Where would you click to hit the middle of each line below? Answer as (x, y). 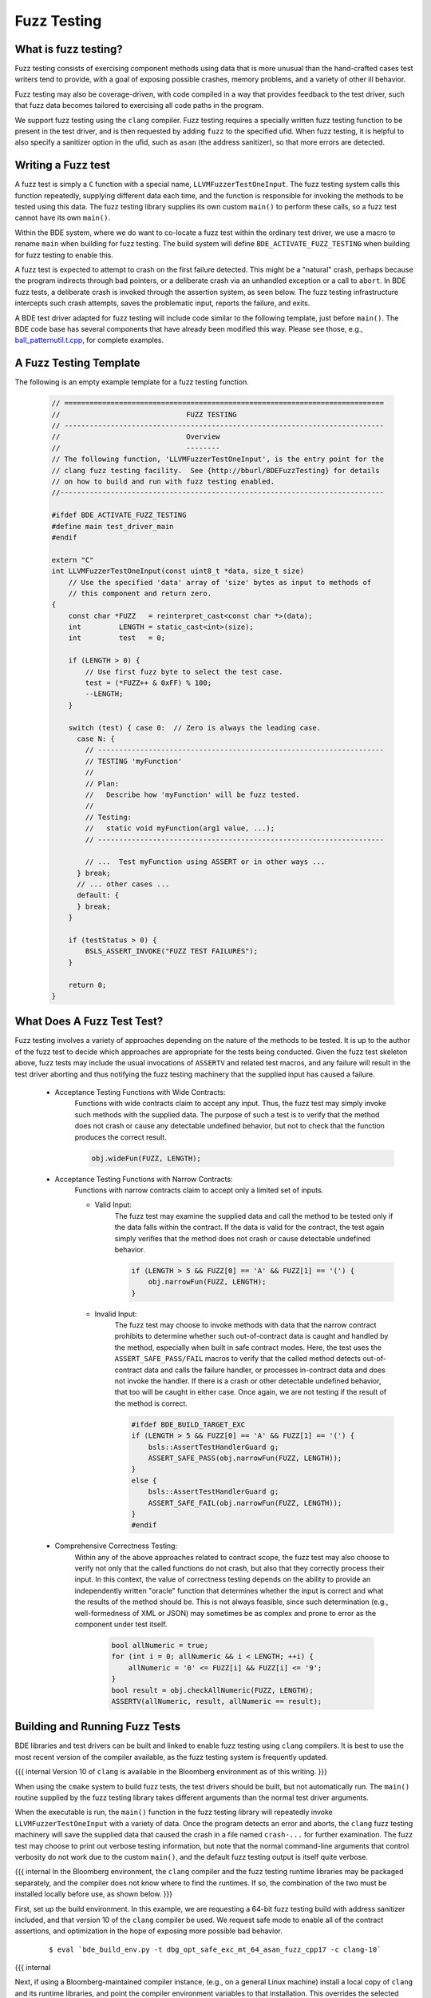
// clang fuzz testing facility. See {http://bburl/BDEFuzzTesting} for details (216, 470)
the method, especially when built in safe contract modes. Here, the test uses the (248, 1347)
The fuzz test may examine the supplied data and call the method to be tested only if (254, 1216)
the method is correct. (151, 1403)
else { (144, 1480)
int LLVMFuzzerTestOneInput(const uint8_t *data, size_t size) (178, 571)
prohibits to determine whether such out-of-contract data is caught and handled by (251, 1336)
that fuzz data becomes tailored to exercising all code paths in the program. (139, 105)
